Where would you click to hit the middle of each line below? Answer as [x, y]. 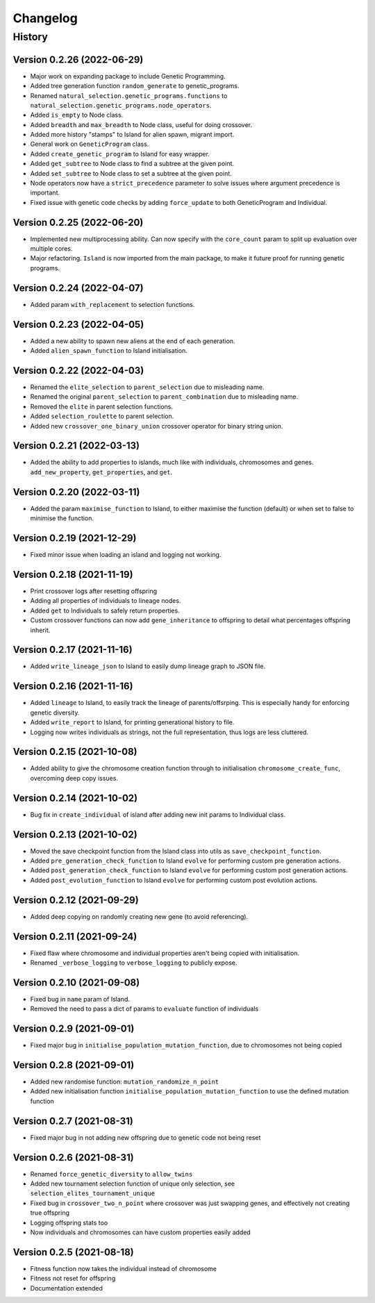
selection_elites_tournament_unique [93, 1194]
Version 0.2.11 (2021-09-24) [75, 937]
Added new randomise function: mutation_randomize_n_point [125, 1082]
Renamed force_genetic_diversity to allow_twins [111, 1174]
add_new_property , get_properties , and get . [101, 472]
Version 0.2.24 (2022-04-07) [78, 288]
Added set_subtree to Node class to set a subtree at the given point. [131, 173]
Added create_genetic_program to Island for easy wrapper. [120, 153]
